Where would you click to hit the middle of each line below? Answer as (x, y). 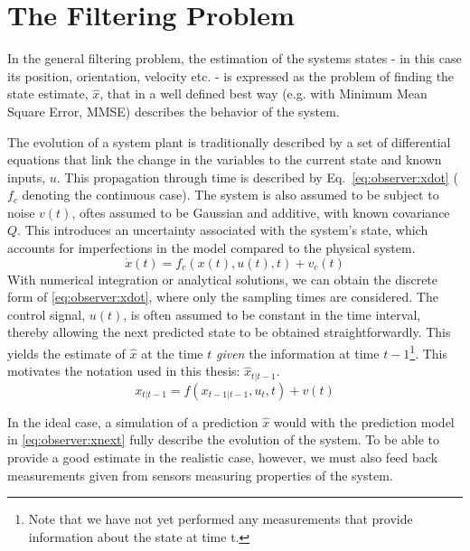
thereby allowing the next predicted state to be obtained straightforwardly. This (229, 332)
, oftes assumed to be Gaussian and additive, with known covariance (261, 212)
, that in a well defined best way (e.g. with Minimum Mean (263, 93)
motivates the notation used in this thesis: (124, 371)
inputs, (27, 177)
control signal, (47, 314)
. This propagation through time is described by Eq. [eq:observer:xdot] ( (257, 177)
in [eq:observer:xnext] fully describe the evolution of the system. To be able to (224, 439)
